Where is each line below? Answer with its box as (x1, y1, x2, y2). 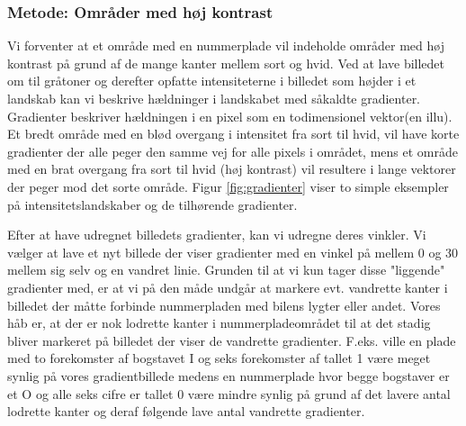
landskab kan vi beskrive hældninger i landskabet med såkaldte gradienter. (7, 89, 421, 107)
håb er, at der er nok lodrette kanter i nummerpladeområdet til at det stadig (7, 313, 431, 332)
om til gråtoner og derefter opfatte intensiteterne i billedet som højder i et (7, 71, 417, 90)
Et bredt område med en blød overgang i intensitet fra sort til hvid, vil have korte (7, 124, 460, 143)
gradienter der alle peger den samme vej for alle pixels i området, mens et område (7, 141, 458, 160)
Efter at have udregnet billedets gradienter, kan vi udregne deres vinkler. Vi (7, 225, 426, 244)
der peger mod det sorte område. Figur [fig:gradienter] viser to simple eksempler (7, 177, 449, 195)
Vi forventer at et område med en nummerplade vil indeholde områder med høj (7, 36, 444, 55)
